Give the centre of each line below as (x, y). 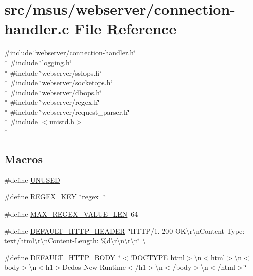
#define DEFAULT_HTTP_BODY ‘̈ (62, 257)
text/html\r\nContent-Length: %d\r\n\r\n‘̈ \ (75, 240)
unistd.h (62, 122)
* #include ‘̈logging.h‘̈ (38, 62)
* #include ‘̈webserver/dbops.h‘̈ (53, 92)
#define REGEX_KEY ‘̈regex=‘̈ (55, 197)
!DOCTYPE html (157, 257)
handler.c (37, 28)
